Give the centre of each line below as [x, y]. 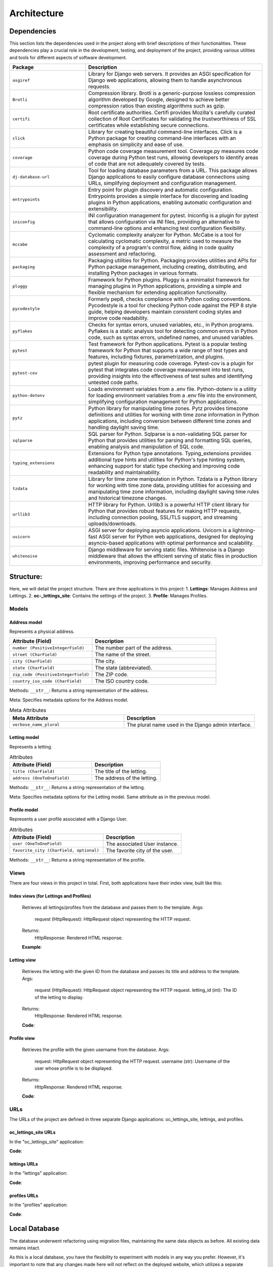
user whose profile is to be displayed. [74, 1068]
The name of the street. [123, 655]
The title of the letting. [121, 771]
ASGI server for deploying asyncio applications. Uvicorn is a [160, 531]
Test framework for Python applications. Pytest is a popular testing [168, 344]
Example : [32, 947]
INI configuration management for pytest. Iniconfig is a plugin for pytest [173, 215]
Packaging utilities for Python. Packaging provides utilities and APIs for [172, 260]
